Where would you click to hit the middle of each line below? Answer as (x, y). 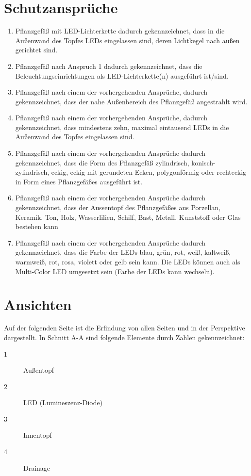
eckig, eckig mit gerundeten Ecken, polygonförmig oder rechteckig (149, 172)
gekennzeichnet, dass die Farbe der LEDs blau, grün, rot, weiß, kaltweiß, (123, 252)
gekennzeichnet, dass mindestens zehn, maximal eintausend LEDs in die (122, 127)
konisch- (203, 162)
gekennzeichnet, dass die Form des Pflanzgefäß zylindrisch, (102, 162)
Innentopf (38, 435)
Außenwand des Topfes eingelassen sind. (75, 137)
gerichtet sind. (36, 50)
